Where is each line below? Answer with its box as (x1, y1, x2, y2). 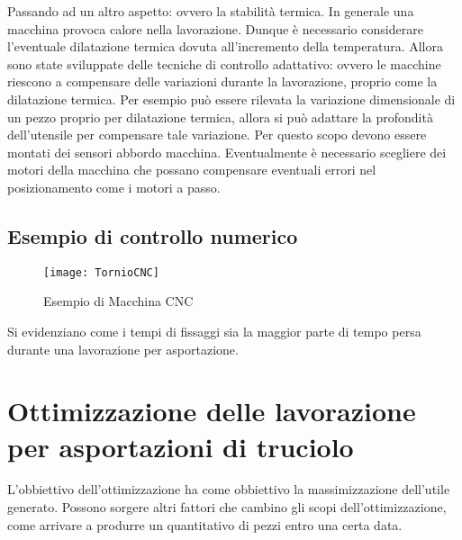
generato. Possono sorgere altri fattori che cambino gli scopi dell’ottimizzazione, (7, 498, 447, 517)
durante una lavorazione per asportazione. (7, 339, 239, 358)
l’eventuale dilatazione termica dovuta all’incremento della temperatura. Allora (7, 37, 443, 56)
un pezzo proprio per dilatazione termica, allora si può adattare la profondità (7, 107, 433, 126)
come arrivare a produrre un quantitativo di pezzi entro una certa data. (7, 515, 403, 534)
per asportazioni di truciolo (7, 427, 354, 464)
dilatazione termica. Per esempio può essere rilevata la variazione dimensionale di (7, 89, 456, 108)
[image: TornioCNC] (43, 265, 159, 279)
